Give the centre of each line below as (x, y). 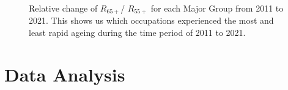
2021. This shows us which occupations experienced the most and (151, 20)
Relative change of (63, 8)
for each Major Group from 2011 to (217, 8)
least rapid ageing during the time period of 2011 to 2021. (137, 33)
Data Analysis (65, 74)
